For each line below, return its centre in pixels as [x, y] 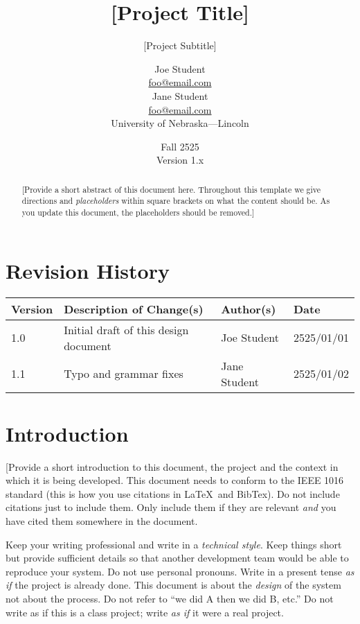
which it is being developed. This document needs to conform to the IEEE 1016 [175, 480]
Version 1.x [180, 160]
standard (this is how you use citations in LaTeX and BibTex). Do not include [173, 493]
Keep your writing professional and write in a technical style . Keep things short [174, 544]
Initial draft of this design [126, 329]
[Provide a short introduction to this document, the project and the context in [172, 466]
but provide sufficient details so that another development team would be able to [177, 558]
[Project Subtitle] [180, 45]
